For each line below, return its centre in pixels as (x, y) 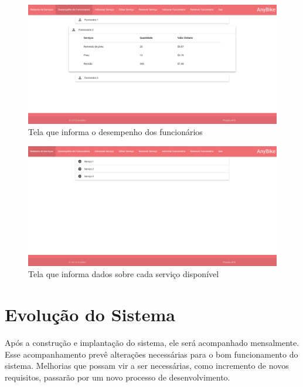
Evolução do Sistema (90, 314)
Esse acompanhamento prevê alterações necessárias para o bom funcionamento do (151, 354)
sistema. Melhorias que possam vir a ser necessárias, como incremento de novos (147, 366)
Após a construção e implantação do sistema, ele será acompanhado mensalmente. (152, 343)
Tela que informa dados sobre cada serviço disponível (124, 274)
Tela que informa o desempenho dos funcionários (115, 132)
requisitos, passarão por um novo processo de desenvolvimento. (118, 377)
